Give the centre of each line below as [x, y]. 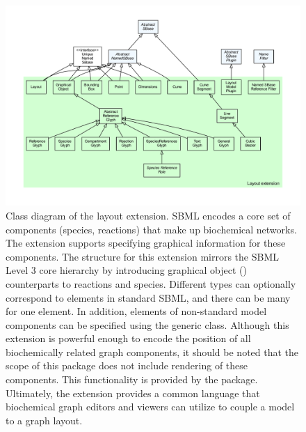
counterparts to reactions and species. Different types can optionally [151, 283]
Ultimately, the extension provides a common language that [133, 393]
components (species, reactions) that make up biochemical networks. [151, 229]
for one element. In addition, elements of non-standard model [136, 311]
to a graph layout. [44, 420]
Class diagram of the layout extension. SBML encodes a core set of [148, 215]
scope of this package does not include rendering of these [127, 365]
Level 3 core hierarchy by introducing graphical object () [126, 270]
